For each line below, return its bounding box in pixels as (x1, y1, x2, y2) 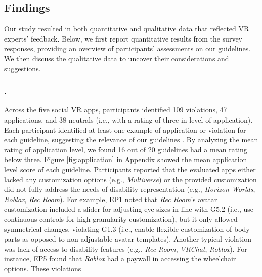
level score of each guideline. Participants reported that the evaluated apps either (4, 164, 256, 174)
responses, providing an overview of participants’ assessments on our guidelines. (4, 43, 251, 54)
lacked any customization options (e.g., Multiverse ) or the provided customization (4, 174, 257, 184)
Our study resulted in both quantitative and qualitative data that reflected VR (4, 23, 249, 34)
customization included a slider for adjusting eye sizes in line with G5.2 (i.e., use (4, 204, 253, 214)
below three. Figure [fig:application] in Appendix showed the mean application (4, 154, 247, 165)
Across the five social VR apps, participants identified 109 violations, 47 (4, 104, 227, 115)
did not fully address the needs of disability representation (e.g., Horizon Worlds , (4, 184, 255, 194)
